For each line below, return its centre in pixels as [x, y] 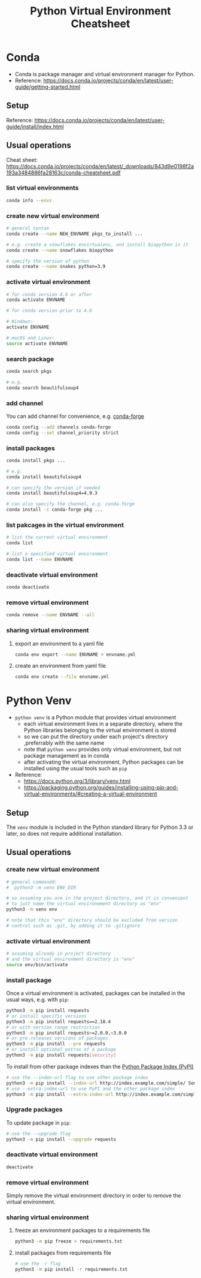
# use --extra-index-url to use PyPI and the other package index [91, 1089]
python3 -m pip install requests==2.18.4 [59, 1021]
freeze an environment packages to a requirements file [83, 1231]
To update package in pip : [39, 1123]
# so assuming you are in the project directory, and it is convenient [97, 898]
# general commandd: [32, 882]
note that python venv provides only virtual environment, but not [102, 749]
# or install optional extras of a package [61, 1050]
